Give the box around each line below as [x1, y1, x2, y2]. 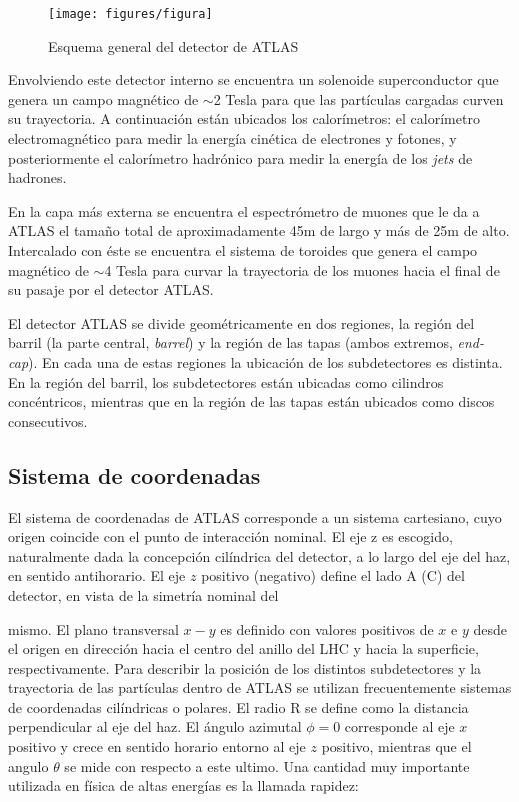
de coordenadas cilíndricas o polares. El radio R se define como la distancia [8, 696, 469, 717]
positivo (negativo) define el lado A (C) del [201, 565, 465, 586]
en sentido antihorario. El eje [8, 565, 186, 586]
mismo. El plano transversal [8, 618, 179, 639]
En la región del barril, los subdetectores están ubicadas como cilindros [8, 371, 444, 392]
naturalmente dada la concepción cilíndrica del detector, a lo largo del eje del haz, [8, 545, 511, 566]
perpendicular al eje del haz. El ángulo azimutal [8, 716, 302, 737]
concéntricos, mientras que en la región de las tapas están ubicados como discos [8, 391, 495, 412]
